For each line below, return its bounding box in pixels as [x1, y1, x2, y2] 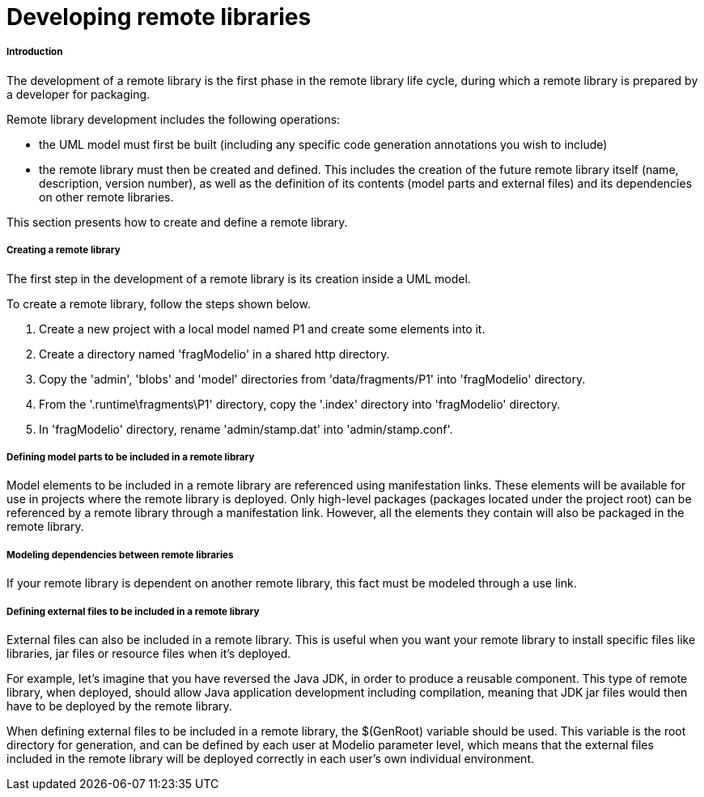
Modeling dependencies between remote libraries [6, 549, 234, 561]
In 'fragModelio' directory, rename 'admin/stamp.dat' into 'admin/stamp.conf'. [39, 422, 453, 436]
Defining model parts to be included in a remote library [6, 451, 255, 463]
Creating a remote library [6, 244, 121, 256]
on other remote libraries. [39, 189, 174, 204]
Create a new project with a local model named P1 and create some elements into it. [39, 321, 486, 336]
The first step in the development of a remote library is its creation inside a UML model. [6, 271, 471, 286]
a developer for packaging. [6, 87, 151, 101]
